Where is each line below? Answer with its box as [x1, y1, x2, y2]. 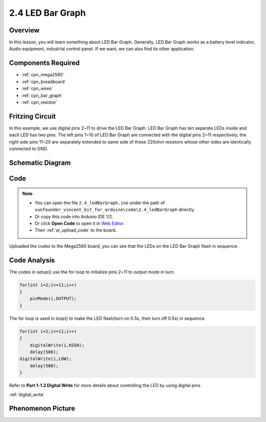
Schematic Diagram [9, 158, 71, 167]
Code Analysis [9, 256, 55, 264]
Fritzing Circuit [9, 112, 56, 121]
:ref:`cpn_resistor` [21, 99, 58, 105]
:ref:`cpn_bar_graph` [21, 92, 63, 98]
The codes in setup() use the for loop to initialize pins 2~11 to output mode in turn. [9, 269, 175, 275]
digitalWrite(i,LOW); [19, 356, 72, 362]
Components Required [9, 59, 80, 67]
